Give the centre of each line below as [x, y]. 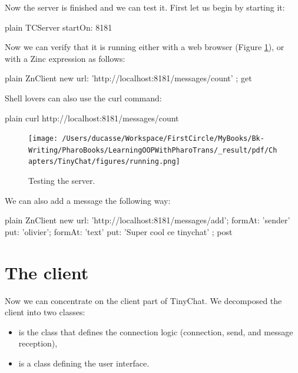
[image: [43, 139]
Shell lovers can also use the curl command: [83, 98]
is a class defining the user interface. [84, 363]
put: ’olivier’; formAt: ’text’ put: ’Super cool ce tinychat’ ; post [119, 231]
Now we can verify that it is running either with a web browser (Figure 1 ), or [145, 47]
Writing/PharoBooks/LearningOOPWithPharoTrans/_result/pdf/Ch [153, 150]
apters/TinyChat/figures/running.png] [104, 162]
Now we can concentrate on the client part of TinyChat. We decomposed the [143, 300]
